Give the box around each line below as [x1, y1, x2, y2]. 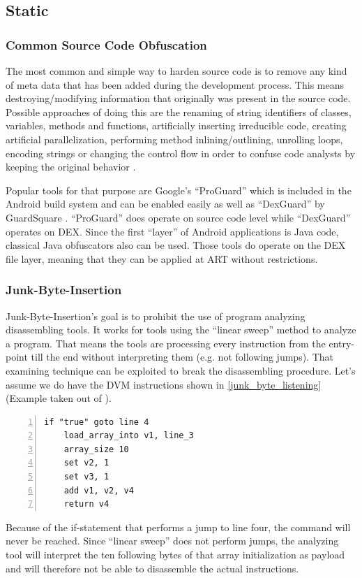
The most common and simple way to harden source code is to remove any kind [6, 64, 347, 78]
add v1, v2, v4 [63, 485, 134, 496]
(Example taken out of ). [6, 391, 112, 405]
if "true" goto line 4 [44, 417, 149, 427]
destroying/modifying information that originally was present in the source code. [6, 91, 351, 106]
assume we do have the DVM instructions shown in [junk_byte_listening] [6, 377, 322, 391]
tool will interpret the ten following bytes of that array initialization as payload [6, 547, 345, 562]
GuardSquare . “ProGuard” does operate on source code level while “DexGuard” [6, 210, 351, 224]
